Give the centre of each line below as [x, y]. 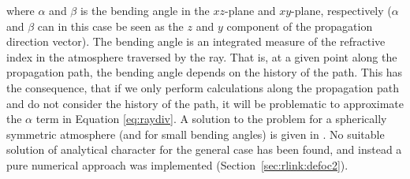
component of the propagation [300, 26]
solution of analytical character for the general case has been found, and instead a [204, 149]
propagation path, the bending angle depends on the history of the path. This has [205, 72]
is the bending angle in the [145, 10]
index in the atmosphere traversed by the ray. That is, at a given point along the [202, 56]
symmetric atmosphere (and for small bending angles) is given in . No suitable [196, 134]
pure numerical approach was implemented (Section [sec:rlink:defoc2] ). [177, 164]
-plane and [250, 10]
